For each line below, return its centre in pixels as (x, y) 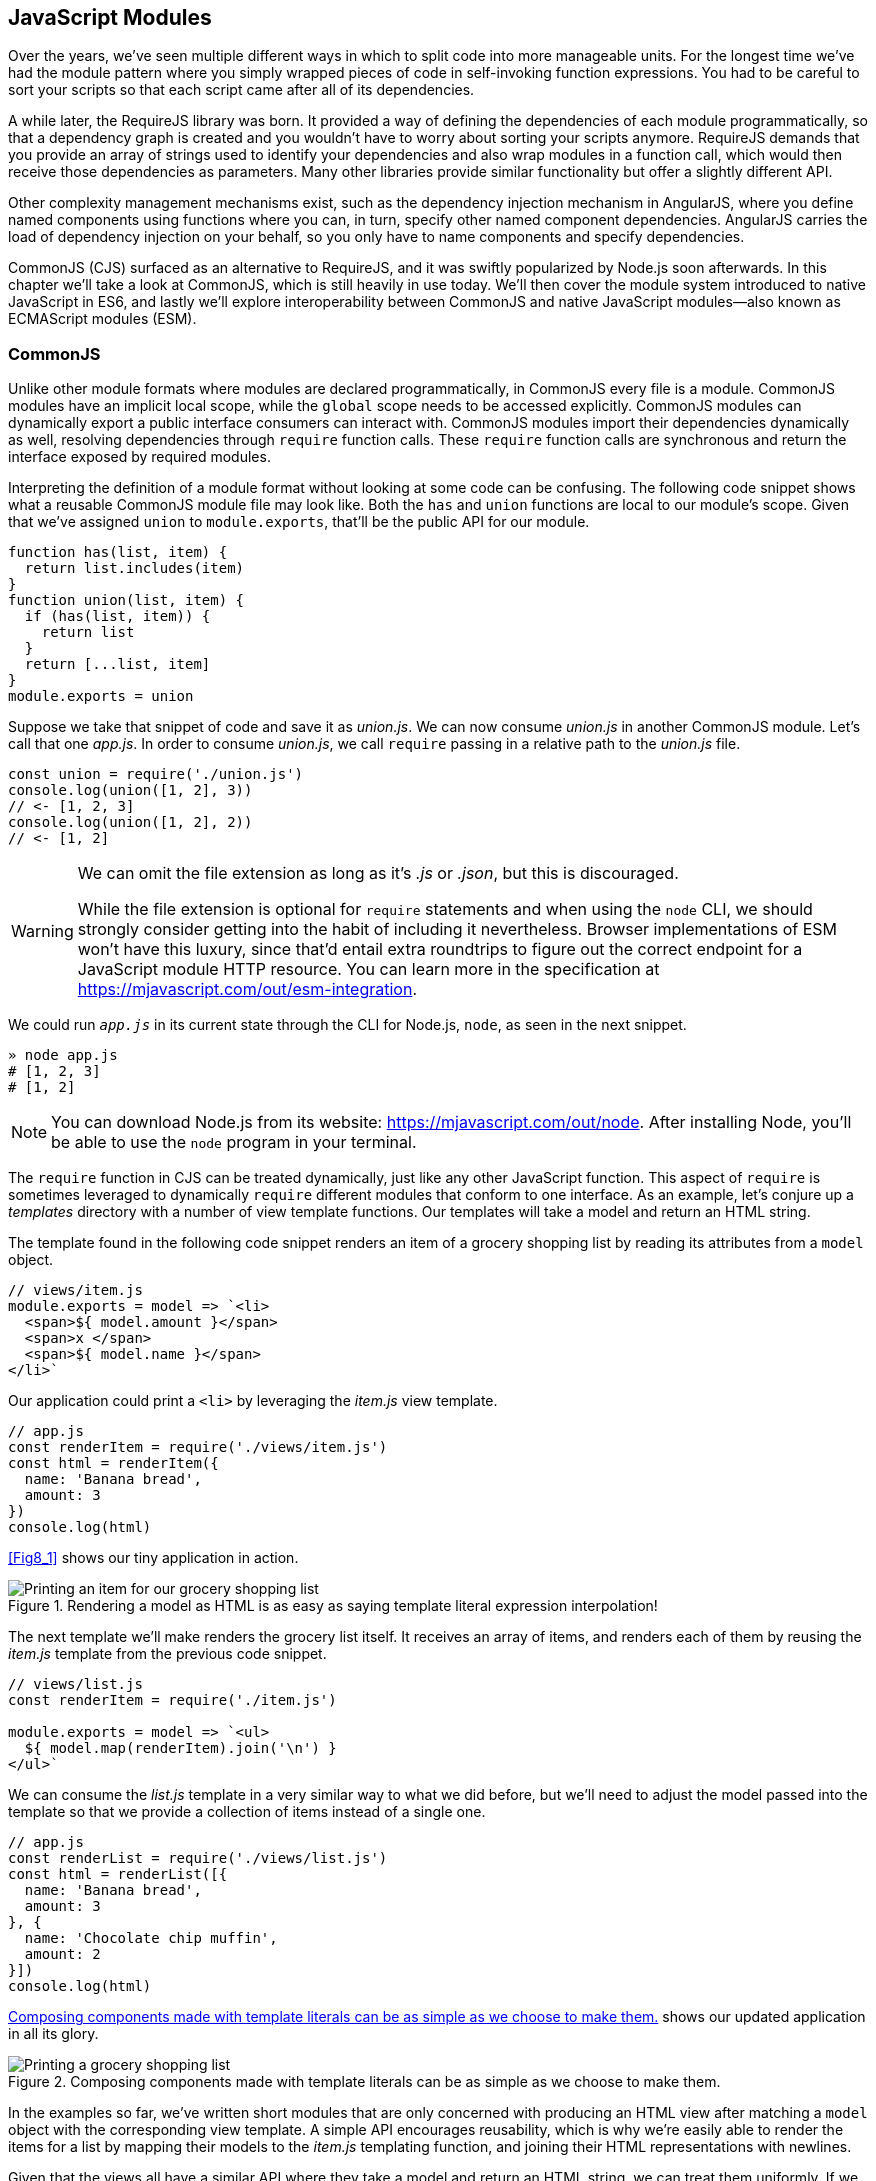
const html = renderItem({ (113, 1463)
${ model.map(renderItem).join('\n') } (180, 1748)
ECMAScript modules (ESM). (102, 319)
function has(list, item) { (118, 552)
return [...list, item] (117, 664)
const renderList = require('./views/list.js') (198, 1858)
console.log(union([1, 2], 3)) (130, 790)
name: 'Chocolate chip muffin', (151, 1938)
